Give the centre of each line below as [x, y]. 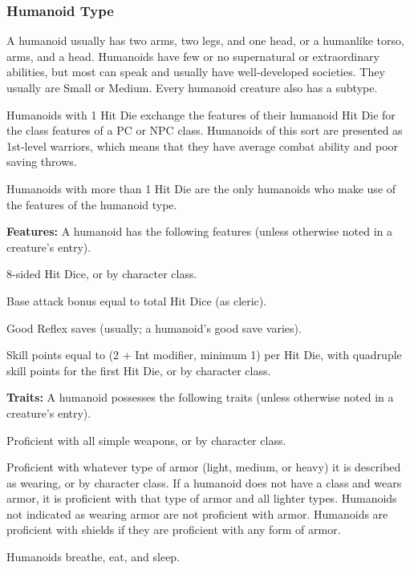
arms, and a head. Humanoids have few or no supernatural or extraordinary [193, 56]
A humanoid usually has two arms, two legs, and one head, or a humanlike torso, [205, 40]
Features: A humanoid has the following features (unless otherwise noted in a [200, 231]
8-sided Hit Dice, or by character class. [102, 274]
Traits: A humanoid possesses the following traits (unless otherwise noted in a [200, 397]
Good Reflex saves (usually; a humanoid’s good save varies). [154, 327]
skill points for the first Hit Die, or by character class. [139, 370]
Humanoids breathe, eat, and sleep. [93, 557]
